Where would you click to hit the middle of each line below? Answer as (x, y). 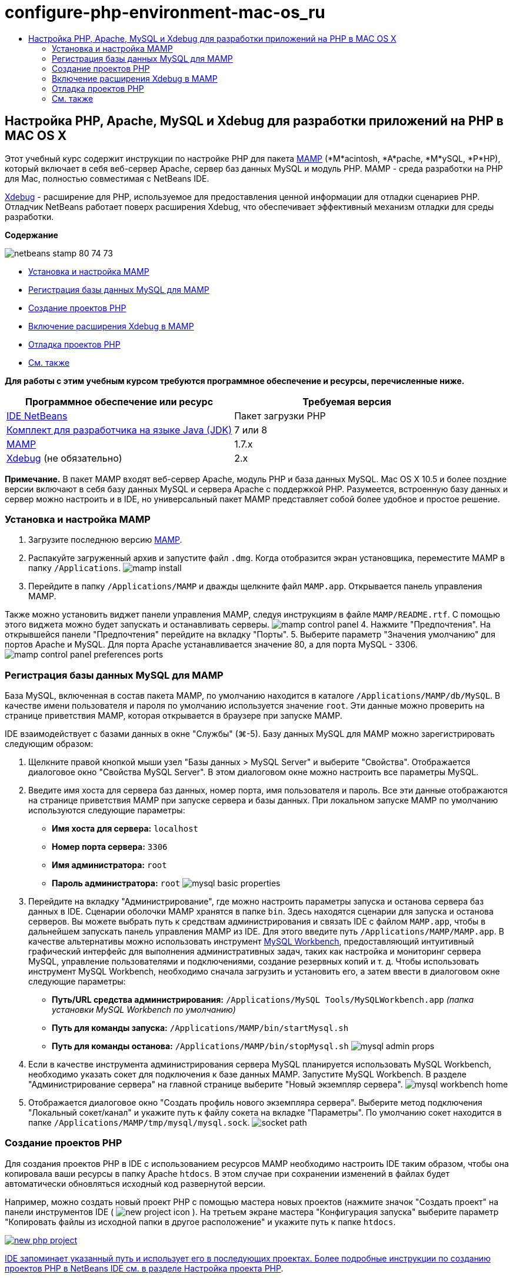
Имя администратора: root (109, 865)
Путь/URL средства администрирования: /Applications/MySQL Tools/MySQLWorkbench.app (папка (263, 1000)
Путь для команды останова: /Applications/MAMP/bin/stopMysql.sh (200, 1046)
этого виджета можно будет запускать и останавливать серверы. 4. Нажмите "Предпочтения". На (248, 625)
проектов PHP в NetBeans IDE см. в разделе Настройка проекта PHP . (144, 1268)
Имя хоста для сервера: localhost (125, 829)
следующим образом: (49, 744)
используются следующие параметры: (107, 810)
